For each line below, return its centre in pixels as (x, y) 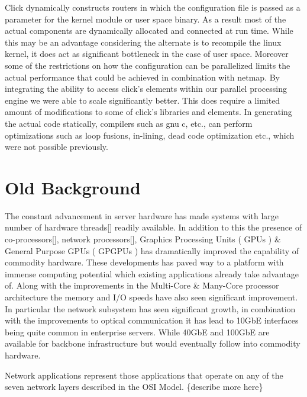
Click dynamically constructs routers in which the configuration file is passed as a (153, 7)
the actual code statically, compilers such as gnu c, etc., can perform (129, 123)
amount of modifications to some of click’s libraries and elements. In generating (148, 112)
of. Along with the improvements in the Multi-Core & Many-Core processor (142, 285)
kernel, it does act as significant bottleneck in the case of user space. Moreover (147, 54)
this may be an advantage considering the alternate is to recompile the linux (143, 42)
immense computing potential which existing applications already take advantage (152, 273)
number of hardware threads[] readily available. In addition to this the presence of (153, 227)
